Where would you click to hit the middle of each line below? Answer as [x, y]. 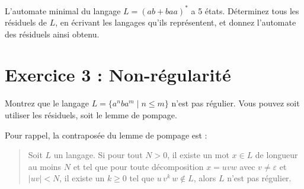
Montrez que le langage [47, 103]
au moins [45, 166]
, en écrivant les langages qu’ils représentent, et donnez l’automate [176, 22]
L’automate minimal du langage [63, 10]
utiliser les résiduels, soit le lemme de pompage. [91, 115]
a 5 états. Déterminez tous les [245, 10]
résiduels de [26, 22]
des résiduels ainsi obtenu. [52, 34]
